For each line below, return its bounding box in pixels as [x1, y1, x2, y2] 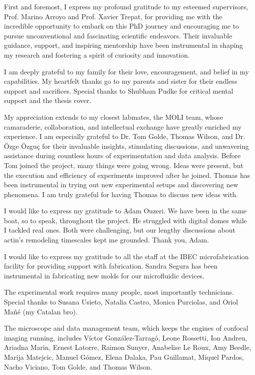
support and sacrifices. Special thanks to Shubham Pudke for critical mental [4, 85, 233, 96]
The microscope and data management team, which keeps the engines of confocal [4, 323, 249, 333]
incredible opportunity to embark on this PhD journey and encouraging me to [4, 21, 239, 31]
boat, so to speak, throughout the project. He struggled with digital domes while [4, 215, 247, 225]
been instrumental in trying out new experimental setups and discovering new [4, 179, 238, 190]
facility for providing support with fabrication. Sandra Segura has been [4, 261, 218, 271]
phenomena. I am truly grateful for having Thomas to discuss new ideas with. [4, 189, 238, 199]
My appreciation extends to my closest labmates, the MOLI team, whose [4, 111, 223, 122]
